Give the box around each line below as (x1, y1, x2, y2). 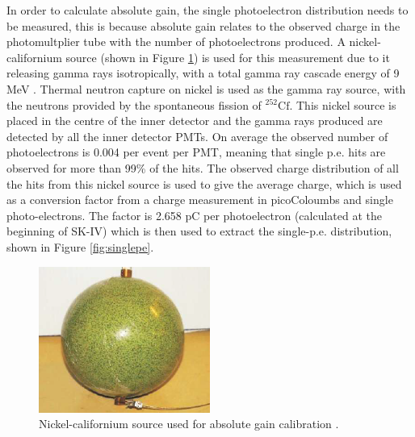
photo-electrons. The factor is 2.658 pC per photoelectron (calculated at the (6, 206, 383, 223)
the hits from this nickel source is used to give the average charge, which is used (6, 175, 402, 192)
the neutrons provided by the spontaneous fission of (6, 96, 262, 113)
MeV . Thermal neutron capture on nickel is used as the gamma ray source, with (6, 80, 406, 97)
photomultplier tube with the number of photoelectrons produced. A (6, 33, 346, 50)
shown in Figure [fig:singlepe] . (6, 238, 154, 255)
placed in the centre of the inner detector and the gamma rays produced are (6, 112, 383, 129)
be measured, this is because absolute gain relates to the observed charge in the (6, 17, 400, 34)
